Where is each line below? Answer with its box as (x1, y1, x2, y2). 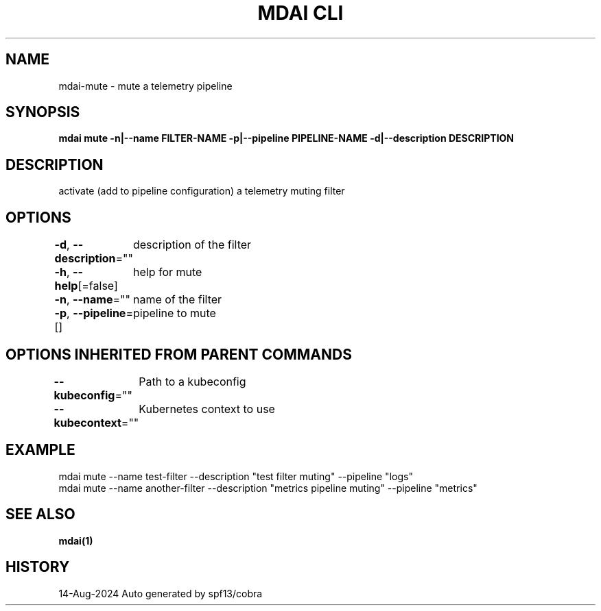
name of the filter (132, 292, 222, 307)
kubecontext (54, 415, 121, 429)
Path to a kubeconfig (139, 374, 246, 388)
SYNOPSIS (5, 103, 80, 121)
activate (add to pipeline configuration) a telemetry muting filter (58, 185, 345, 197)
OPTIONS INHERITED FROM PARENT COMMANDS (5, 345, 352, 363)
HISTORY (5, 558, 70, 576)
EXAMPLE (5, 441, 75, 459)
